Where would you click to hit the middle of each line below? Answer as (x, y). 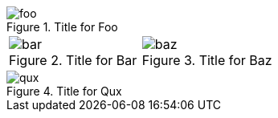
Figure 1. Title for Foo (62, 27)
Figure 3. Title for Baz (207, 60)
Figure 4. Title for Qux (64, 91)
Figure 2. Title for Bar (73, 60)
